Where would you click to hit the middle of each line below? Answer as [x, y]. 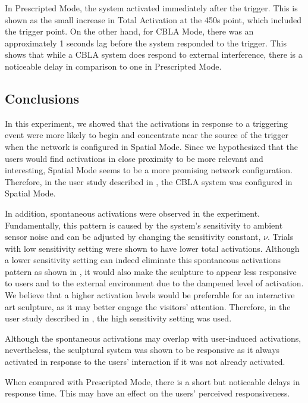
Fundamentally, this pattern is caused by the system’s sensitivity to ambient [144, 225]
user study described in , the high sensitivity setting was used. [118, 318]
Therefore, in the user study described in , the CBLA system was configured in [149, 181]
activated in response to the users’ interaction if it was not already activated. [145, 362]
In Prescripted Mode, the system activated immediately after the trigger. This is [151, 8]
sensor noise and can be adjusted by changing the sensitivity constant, [133, 237]
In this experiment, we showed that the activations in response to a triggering [147, 123]
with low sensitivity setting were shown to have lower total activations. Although [152, 248]
